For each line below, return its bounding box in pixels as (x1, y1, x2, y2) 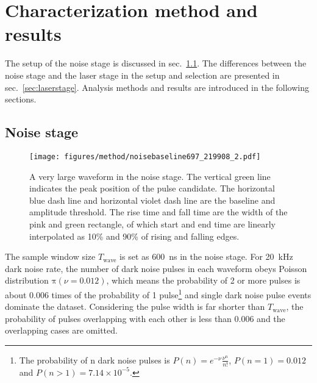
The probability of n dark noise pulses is (19, 353, 170, 366)
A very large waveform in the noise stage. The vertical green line (29, 170, 271, 182)
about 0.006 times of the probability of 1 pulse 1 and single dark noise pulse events (5, 286, 312, 301)
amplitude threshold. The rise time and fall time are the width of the (29, 206, 288, 218)
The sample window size (5, 250, 96, 263)
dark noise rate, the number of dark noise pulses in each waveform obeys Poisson (5, 262, 307, 274)
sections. (5, 93, 37, 106)
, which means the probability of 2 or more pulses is (106, 274, 301, 287)
